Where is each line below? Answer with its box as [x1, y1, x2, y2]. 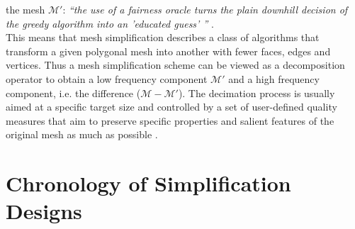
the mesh [6, 2, 45, 16]
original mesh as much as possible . [6, 127, 158, 142]
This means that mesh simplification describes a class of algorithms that [6, 30, 320, 45]
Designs [6, 196, 82, 225]
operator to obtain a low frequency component [6, 71, 208, 86]
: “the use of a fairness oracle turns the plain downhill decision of [62, 2, 348, 16]
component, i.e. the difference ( [6, 85, 141, 100]
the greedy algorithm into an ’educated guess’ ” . [6, 16, 214, 30]
